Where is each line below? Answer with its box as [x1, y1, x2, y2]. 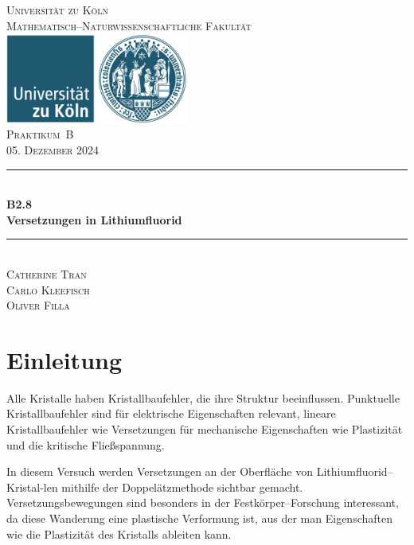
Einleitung [6, 343, 123, 376]
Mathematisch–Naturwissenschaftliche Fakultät [6, 17, 252, 33]
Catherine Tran [6, 265, 87, 282]
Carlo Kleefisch [6, 281, 90, 298]
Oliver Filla [6, 297, 70, 313]
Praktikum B [6, 126, 74, 142]
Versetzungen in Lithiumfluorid [6, 211, 182, 228]
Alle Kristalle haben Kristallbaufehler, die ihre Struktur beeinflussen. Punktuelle [6, 389, 400, 406]
